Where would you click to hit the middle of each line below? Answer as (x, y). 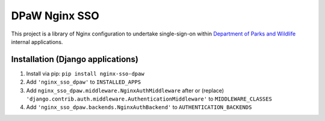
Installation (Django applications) (75, 59)
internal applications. (37, 42)
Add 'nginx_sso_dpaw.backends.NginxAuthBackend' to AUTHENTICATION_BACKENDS (139, 107)
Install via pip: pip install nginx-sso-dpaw (85, 73)
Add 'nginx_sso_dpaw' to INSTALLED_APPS (84, 82)
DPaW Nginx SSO (55, 16)
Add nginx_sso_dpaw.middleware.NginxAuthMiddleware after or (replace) (125, 90)
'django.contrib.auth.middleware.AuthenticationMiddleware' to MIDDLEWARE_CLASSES (149, 99)
